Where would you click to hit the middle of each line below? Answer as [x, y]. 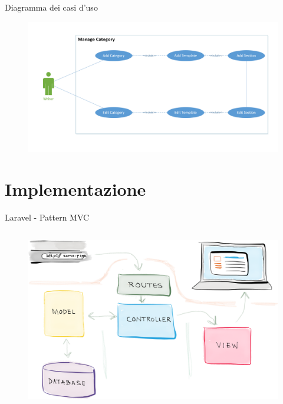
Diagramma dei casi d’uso [51, 7]
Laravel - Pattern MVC [47, 217]
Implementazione [75, 189]
